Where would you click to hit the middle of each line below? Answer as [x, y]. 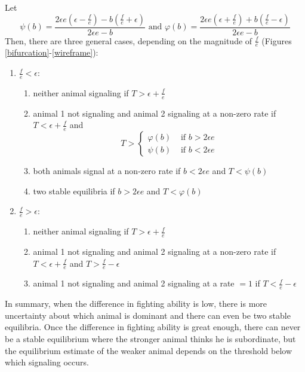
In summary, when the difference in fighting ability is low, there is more [136, 304]
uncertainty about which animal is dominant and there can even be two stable [148, 315]
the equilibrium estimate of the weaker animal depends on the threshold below [149, 350]
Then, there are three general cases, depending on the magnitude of [129, 40]
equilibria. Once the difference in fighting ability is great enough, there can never [153, 327]
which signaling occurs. [47, 362]
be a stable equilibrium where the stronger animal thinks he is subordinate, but [150, 339]
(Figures [277, 40]
